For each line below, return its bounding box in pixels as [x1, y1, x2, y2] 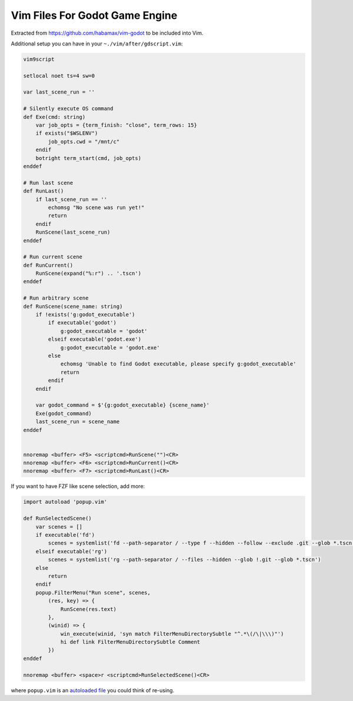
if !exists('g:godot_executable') [35, 311, 135, 318]
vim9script [23, 56, 55, 62]
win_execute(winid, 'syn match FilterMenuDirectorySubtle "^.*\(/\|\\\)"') [60, 630, 284, 637]
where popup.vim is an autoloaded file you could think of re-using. [11, 686, 175, 694]
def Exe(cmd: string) [23, 114, 86, 120]
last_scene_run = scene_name [35, 418, 120, 425]
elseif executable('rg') [35, 548, 108, 554]
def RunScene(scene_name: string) [23, 303, 123, 310]
